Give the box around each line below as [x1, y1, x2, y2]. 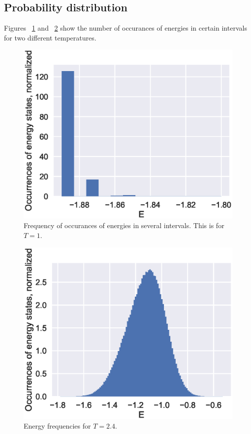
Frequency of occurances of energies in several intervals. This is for [24, 220, 224, 231]
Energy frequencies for [24, 421, 91, 431]
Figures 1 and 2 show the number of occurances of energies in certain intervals [4, 23, 247, 33]
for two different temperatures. [4, 32, 96, 42]
